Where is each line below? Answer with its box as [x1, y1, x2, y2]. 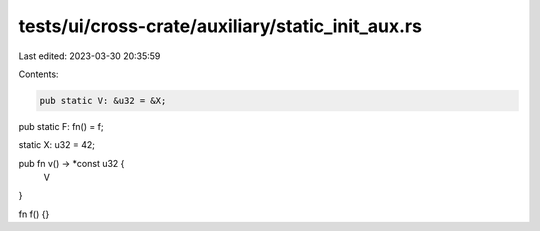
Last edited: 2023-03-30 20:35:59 [18, 50, 161, 62]
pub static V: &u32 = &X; [39, 95, 167, 106]
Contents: [18, 68, 59, 80]
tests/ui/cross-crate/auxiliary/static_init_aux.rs [18, 15, 422, 37]
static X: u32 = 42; [18, 139, 95, 151]
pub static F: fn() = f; [18, 120, 104, 132]
